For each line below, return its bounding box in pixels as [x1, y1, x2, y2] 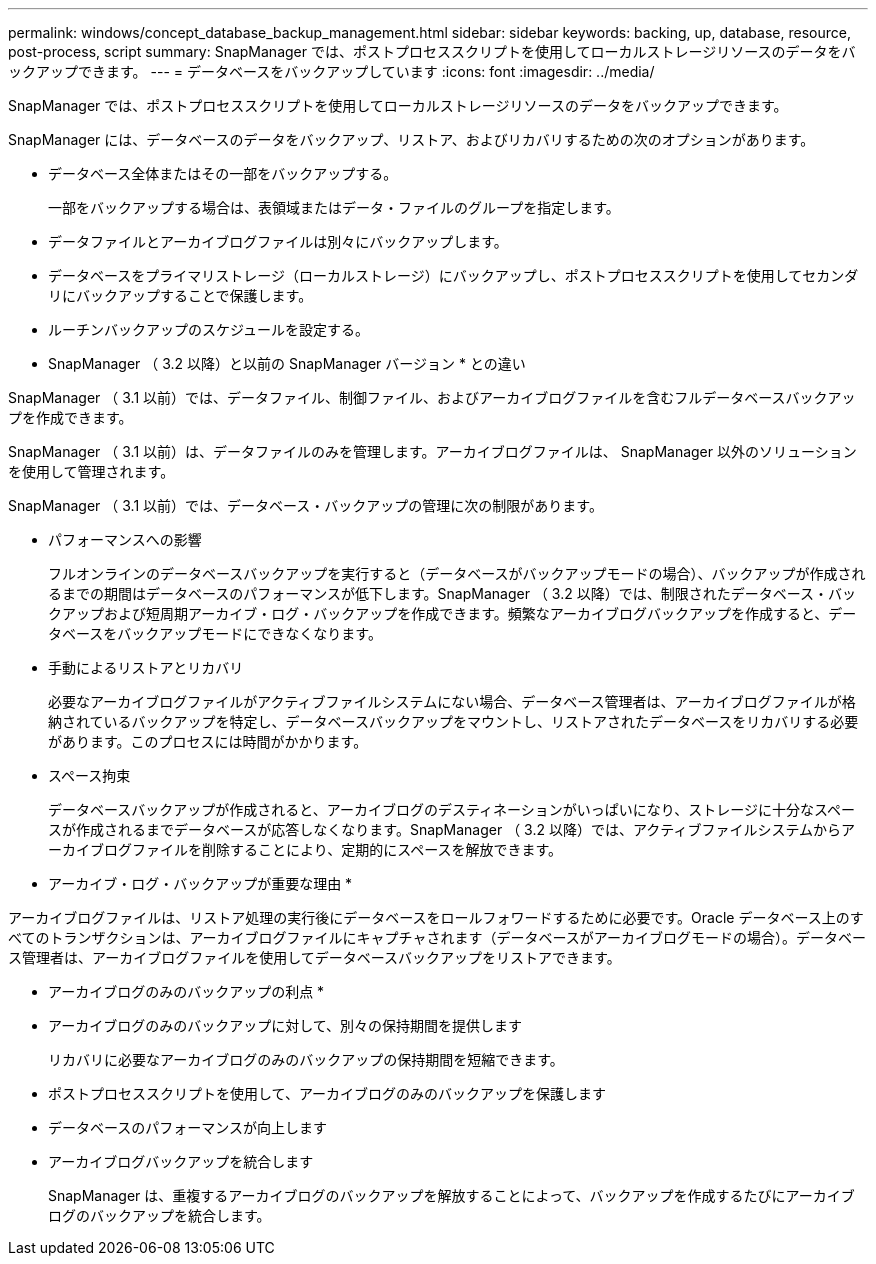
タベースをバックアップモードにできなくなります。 [48, 625, 382, 642]
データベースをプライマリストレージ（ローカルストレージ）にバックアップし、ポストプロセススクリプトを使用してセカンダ [48, 267, 859, 284]
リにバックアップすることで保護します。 [48, 287, 313, 304]
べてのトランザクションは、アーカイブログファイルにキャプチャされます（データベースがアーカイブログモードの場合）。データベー [8, 929, 866, 946]
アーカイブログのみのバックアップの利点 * [48, 983, 325, 1000]
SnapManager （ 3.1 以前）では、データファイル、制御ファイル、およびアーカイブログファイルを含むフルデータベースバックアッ [8, 389, 856, 406]
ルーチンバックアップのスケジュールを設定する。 [48, 321, 370, 338]
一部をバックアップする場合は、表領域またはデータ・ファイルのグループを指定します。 [48, 199, 620, 216]
